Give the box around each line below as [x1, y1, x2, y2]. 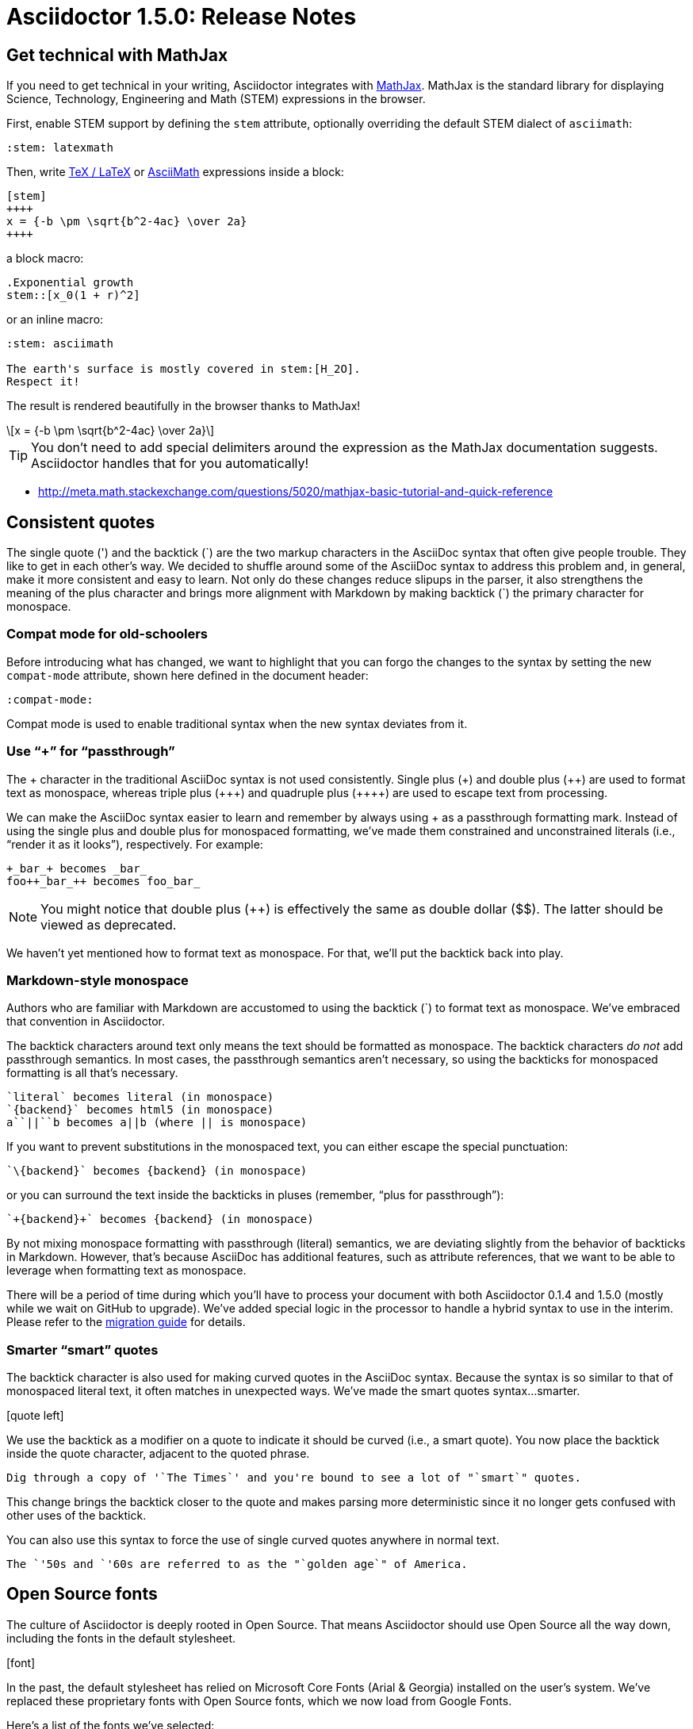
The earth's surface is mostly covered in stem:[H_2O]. [6, 362, 361, 376]
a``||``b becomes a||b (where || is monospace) [6, 1116, 308, 1129]
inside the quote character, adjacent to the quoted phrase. [6, 1447, 310, 1461]
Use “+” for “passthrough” [6, 743, 175, 760]
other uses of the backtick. [6, 1509, 147, 1523]
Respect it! [6, 375, 80, 389]
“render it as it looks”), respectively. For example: [6, 837, 263, 851]
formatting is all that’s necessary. [6, 1066, 178, 1080]
